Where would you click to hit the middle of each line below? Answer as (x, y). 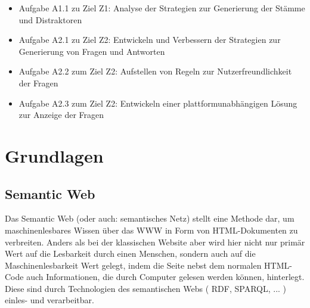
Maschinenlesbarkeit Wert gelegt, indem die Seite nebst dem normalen (133, 265)
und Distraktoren (50, 19)
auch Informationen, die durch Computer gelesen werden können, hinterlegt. (165, 277)
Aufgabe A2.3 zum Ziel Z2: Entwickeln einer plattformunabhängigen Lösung (158, 103)
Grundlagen (54, 155)
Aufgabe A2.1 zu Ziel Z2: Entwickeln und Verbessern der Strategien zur (150, 40)
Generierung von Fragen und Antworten (92, 51)
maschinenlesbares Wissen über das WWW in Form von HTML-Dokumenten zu (151, 230)
